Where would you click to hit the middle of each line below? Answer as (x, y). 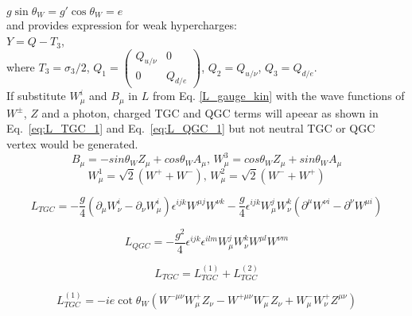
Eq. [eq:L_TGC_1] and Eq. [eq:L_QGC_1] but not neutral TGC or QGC (191, 128)
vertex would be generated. (72, 144)
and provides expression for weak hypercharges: (122, 25)
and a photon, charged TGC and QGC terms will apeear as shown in (210, 112)
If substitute (36, 96)
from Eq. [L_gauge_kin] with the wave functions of (278, 96)
